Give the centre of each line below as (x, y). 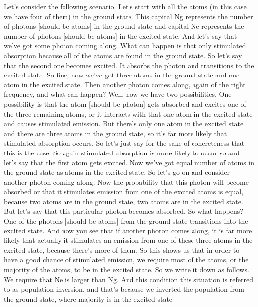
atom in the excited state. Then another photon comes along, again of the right (125, 84)
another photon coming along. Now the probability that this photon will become (126, 182)
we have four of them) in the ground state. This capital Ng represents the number (129, 16)
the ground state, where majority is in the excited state (88, 298)
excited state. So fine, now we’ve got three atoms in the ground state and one (122, 75)
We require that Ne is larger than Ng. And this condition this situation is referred (129, 279)
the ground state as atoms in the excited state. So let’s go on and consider (117, 172)
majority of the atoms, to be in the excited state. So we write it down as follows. (127, 269)
